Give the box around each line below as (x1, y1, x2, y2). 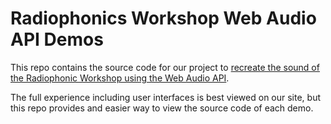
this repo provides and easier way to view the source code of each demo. (10, 102, 314, 114)
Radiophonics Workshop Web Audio (10, 7, 317, 30)
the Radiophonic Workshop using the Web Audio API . (10, 72, 230, 84)
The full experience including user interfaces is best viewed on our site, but (10, 91, 322, 103)
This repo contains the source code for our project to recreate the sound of (10, 61, 320, 73)
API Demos (10, 28, 104, 51)
